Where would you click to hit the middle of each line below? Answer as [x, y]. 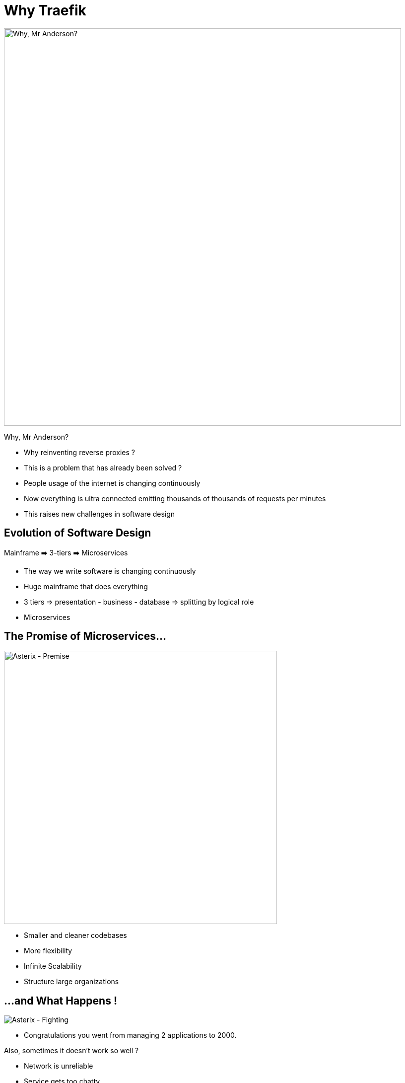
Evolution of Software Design [78, 533]
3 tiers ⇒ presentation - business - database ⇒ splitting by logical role [139, 602]
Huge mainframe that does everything [86, 586]
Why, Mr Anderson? [36, 437]
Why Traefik [45, 10]
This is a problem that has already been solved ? [103, 467]
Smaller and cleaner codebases [75, 935]
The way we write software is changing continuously [110, 571]
